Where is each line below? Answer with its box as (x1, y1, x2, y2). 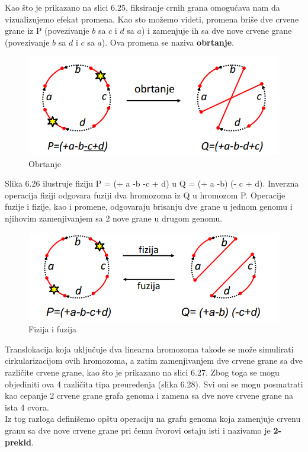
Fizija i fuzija (28, 323, 77, 335)
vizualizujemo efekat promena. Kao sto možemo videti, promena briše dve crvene (5, 12, 299, 25)
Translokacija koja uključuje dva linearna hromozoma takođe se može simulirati (5, 342, 294, 355)
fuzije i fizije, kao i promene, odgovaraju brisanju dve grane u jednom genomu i (5, 200, 293, 213)
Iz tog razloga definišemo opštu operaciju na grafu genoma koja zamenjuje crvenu (5, 412, 301, 425)
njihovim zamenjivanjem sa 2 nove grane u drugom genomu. (5, 211, 223, 224)
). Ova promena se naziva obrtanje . (101, 36, 234, 48)
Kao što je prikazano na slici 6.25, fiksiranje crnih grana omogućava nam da (5, 1, 280, 13)
